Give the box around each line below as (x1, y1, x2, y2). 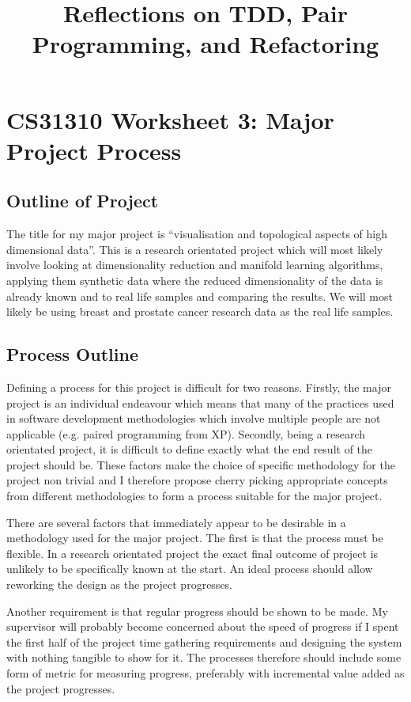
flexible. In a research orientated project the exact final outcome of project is (6, 545, 379, 561)
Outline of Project (6, 188, 159, 213)
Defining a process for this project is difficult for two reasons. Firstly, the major (6, 378, 391, 395)
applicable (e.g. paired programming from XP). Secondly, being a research (6, 425, 365, 442)
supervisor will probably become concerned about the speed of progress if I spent (6, 618, 399, 635)
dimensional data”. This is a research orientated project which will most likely (6, 241, 383, 257)
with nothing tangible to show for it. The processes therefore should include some (6, 649, 402, 666)
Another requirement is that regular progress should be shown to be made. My (6, 602, 388, 619)
